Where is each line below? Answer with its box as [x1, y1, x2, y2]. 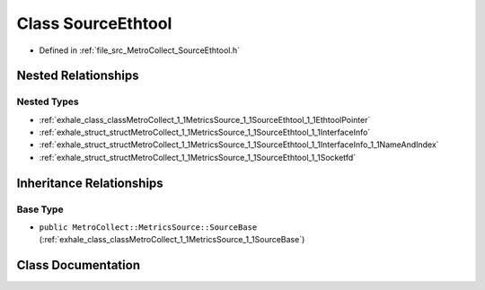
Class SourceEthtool [16, 13, 172, 33]
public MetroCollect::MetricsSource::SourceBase [39, 223, 258, 233]
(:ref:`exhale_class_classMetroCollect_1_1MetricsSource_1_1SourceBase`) [39, 234, 305, 245]
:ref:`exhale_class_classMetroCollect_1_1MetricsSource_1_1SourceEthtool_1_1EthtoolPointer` [39, 114, 371, 125]
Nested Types [16, 95, 80, 108]
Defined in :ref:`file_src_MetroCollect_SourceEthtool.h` [39, 45, 241, 56]
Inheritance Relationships [16, 175, 163, 190]
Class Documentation [16, 258, 141, 273]
